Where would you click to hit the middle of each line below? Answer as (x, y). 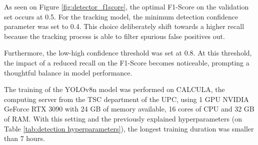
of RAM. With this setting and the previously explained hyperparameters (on (123, 118)
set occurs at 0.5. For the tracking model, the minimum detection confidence (121, 16)
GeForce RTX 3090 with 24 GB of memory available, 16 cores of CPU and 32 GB (129, 109)
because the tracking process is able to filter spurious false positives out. (114, 36)
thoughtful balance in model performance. (68, 72)
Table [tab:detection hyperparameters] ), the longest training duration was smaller (129, 128)
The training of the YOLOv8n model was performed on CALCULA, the (114, 89)
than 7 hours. (24, 138)
